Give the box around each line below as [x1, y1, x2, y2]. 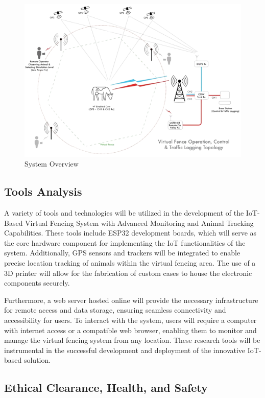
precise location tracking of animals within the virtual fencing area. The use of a [4, 257, 256, 268]
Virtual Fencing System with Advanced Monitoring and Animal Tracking [25, 217, 254, 228]
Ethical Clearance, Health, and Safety [4, 380, 208, 395]
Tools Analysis [4, 183, 82, 199]
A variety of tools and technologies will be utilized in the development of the [4, 207, 244, 218]
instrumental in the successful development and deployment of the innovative [4, 344, 246, 355]
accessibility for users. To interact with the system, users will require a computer [4, 314, 257, 325]
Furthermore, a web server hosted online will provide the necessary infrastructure [4, 294, 258, 305]
